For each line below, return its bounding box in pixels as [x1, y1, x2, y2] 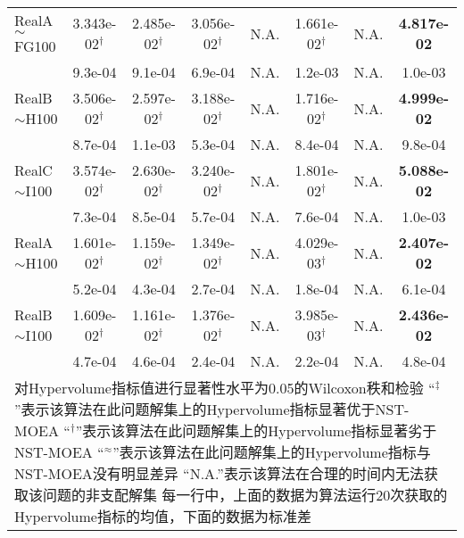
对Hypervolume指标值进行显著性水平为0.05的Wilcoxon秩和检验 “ [14, 377, 435, 398]
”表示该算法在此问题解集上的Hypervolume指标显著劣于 [75, 420, 437, 441]
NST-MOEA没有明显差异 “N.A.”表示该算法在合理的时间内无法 [14, 463, 424, 484]
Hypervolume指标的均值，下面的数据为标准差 [14, 506, 311, 526]
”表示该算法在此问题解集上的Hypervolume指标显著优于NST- [14, 399, 410, 419]
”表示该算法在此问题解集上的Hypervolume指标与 [112, 442, 431, 462]
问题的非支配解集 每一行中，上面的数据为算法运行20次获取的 [43, 484, 448, 505]
